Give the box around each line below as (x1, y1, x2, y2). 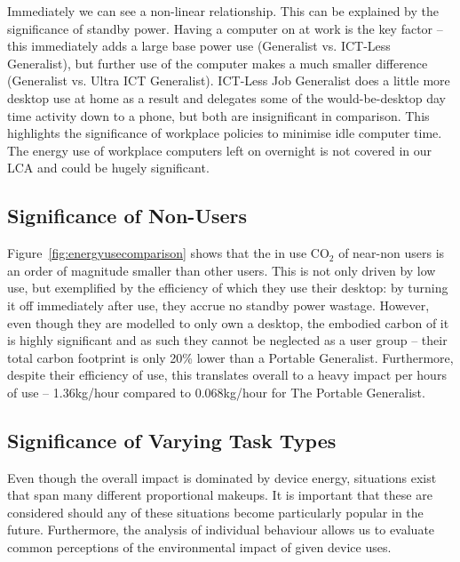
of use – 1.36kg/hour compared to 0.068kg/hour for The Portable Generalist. (7, 382, 425, 401)
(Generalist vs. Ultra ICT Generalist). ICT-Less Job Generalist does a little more (7, 71, 450, 90)
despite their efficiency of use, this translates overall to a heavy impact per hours (7, 365, 447, 384)
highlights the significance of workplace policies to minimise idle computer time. (7, 124, 442, 142)
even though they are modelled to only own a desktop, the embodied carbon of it (7, 313, 449, 332)
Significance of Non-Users (7, 202, 248, 229)
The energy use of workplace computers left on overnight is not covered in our (7, 140, 432, 159)
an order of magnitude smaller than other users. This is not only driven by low (7, 261, 436, 279)
